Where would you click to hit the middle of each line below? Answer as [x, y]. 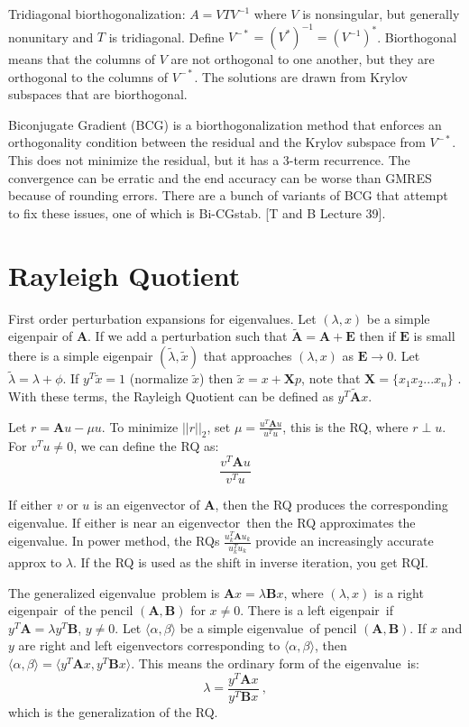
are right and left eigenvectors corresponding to [149, 645]
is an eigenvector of [147, 505]
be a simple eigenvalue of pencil [268, 627]
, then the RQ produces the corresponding [331, 505]
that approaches [248, 355]
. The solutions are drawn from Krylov [301, 76]
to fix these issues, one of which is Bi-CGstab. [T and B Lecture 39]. [197, 212]
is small [434, 336]
